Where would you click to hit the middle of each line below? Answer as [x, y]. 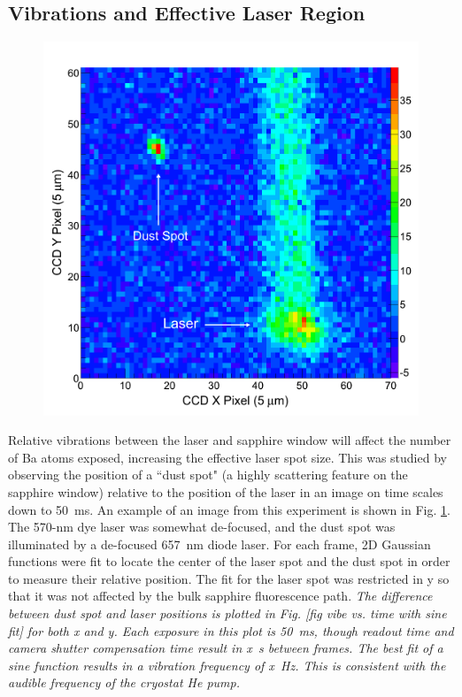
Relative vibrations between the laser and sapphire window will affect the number [230, 440]
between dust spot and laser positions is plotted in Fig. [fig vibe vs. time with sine [227, 613]
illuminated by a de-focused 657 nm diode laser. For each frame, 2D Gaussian [219, 544]
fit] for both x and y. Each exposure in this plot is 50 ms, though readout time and [231, 630]
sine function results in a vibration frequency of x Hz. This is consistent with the [227, 665]
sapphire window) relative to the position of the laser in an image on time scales [226, 491]
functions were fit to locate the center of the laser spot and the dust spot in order [229, 561]
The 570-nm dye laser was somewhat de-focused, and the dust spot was [202, 527]
